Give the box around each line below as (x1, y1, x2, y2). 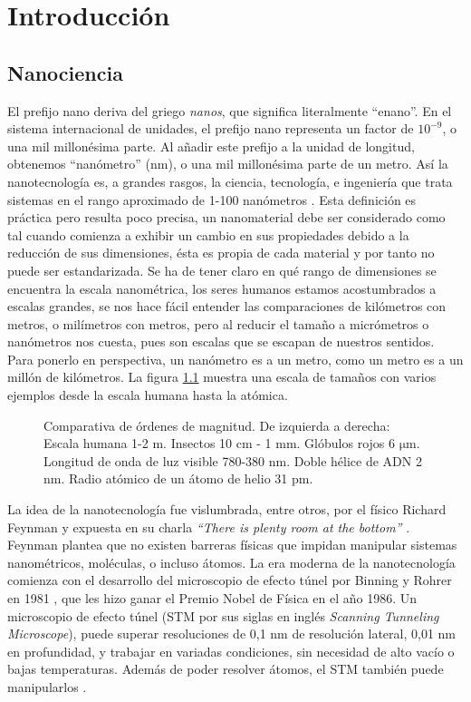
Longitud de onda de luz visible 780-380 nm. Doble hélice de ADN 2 (43, 451, 422, 470)
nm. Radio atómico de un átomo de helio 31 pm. (43, 469, 313, 488)
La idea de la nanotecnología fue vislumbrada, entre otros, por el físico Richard (7, 500, 447, 519)
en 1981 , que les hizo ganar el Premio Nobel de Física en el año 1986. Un (7, 589, 418, 608)
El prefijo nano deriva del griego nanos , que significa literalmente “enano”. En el (7, 101, 452, 120)
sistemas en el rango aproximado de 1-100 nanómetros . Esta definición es (7, 190, 417, 209)
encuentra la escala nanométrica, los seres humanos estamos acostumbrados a (7, 278, 437, 297)
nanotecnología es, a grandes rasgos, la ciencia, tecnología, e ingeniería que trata (7, 171, 453, 190)
